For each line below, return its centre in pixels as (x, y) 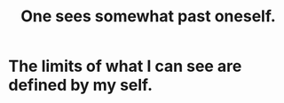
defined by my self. (80, 85)
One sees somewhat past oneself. (148, 16)
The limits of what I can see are (125, 66)
